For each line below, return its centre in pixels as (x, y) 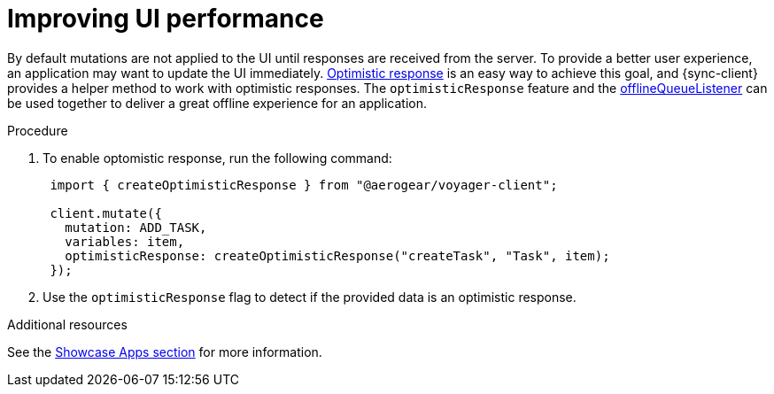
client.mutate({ (106, 213)
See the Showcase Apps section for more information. (165, 352)
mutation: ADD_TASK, (136, 227)
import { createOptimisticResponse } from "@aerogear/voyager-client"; (304, 185)
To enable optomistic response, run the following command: (217, 158)
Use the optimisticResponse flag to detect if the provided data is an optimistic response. (310, 297)
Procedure (38, 130)
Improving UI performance (166, 19)
